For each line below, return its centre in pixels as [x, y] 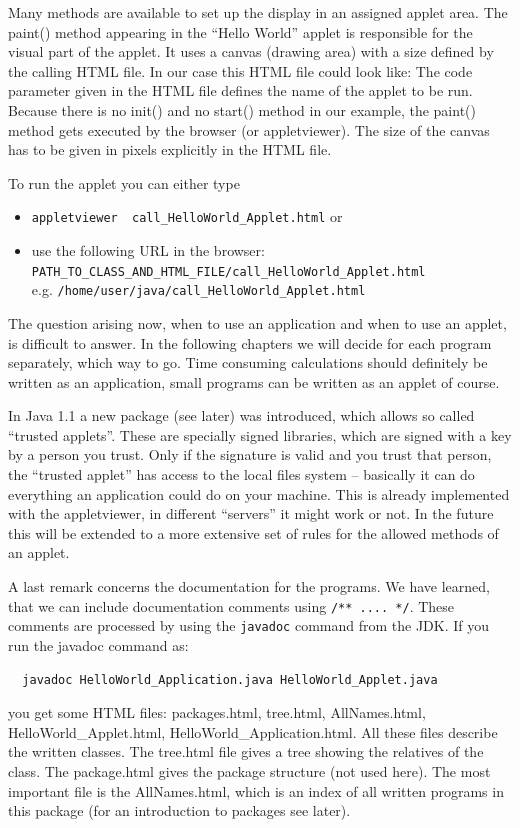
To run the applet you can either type [124, 182]
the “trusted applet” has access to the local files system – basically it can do [241, 474]
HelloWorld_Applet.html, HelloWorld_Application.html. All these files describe [253, 731]
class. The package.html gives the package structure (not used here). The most [249, 770]
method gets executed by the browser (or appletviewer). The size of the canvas [249, 129]
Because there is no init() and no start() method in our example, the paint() [242, 109]
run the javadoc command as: [98, 644]
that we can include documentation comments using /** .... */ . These [231, 605]
